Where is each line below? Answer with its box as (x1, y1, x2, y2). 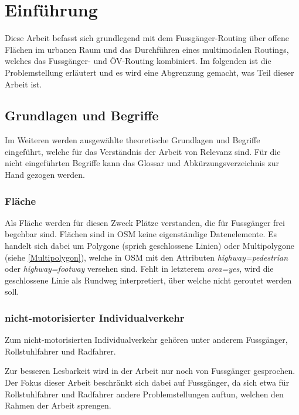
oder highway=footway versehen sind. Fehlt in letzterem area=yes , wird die (5, 262, 274, 275)
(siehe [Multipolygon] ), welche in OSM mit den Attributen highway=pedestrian (5, 251, 288, 263)
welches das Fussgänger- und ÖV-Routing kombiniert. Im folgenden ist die (5, 55, 271, 67)
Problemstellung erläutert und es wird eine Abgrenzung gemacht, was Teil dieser (5, 66, 294, 78)
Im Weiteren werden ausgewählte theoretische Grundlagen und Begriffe (5, 134, 260, 146)
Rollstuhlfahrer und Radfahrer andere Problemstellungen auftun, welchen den (5, 387, 284, 400)
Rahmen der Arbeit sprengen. (5, 399, 111, 411)
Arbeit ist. (5, 77, 42, 90)
